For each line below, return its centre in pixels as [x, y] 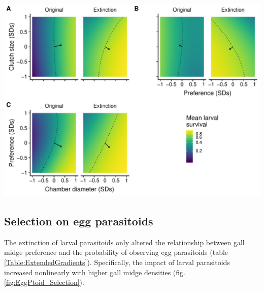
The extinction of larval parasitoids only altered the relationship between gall [124, 242]
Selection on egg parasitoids [79, 221]
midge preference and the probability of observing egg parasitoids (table [116, 252]
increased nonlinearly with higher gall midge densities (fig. [95, 272]
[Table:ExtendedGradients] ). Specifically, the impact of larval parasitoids [117, 262]
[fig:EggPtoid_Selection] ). [44, 282]
